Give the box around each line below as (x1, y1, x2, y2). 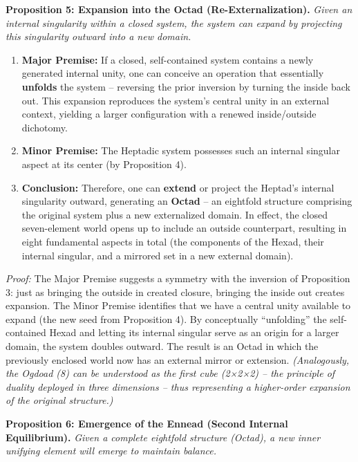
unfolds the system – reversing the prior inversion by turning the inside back (21, 79, 350, 93)
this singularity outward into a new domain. (6, 29, 191, 44)
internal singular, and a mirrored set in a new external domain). (21, 248, 294, 262)
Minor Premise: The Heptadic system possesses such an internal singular (21, 143, 340, 158)
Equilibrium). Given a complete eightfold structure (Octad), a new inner (6, 429, 321, 444)
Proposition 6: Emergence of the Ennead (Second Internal (6, 416, 288, 431)
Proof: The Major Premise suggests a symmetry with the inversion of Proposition (6, 271, 350, 286)
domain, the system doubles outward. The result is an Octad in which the (6, 339, 319, 353)
